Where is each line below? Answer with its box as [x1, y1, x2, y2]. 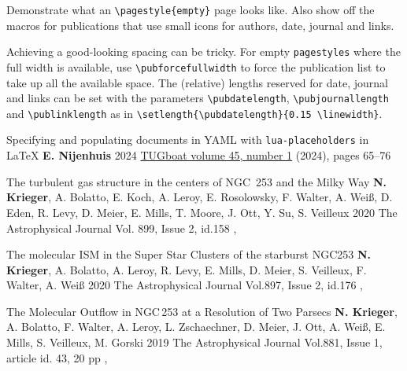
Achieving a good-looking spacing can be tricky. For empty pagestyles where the [6, 43, 401, 60]
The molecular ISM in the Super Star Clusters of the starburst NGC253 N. [6, 246, 372, 263]
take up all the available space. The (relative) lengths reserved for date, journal [6, 74, 388, 90]
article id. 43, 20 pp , [6, 349, 108, 365]
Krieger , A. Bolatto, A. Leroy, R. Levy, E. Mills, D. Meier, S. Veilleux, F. [6, 261, 367, 277]
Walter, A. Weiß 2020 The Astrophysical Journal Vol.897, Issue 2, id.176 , [6, 277, 363, 293]
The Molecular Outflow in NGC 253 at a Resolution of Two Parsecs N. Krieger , [6, 303, 398, 319]
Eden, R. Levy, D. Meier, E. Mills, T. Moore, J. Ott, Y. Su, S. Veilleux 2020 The [6, 204, 398, 220]
